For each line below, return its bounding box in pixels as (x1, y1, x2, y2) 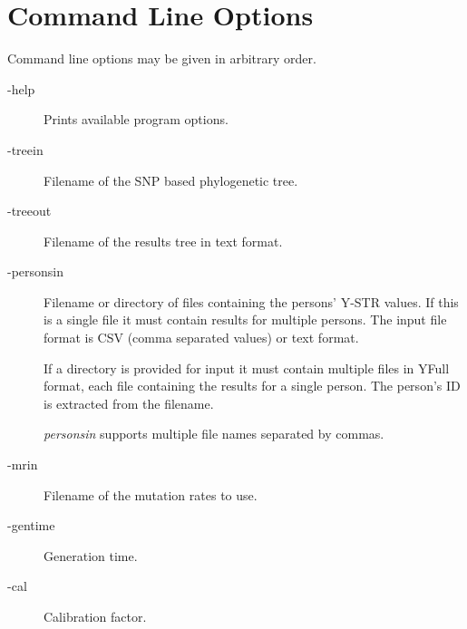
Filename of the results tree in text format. (44, 231, 283, 250)
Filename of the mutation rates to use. (44, 485, 258, 504)
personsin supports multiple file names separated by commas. (44, 424, 384, 443)
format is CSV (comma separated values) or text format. (44, 328, 359, 347)
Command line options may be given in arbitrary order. (7, 49, 316, 68)
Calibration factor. (44, 607, 147, 625)
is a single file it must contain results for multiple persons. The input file (44, 310, 447, 329)
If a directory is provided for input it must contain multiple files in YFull (44, 358, 450, 377)
